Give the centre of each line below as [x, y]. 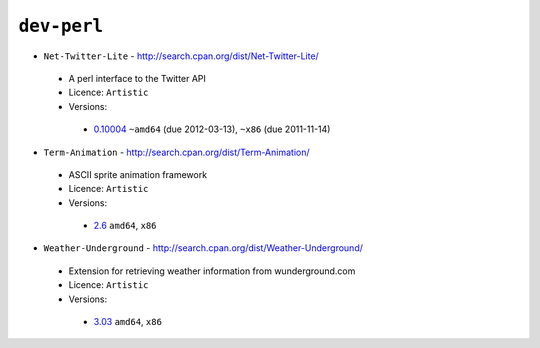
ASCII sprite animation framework [138, 174]
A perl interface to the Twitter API [137, 78]
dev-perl [61, 26]
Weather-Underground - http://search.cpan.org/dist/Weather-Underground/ [203, 248]
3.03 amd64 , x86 [127, 322]
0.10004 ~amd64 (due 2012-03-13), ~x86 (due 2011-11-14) [212, 129]
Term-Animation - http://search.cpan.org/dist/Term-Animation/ [176, 152]
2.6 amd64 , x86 [125, 226]
